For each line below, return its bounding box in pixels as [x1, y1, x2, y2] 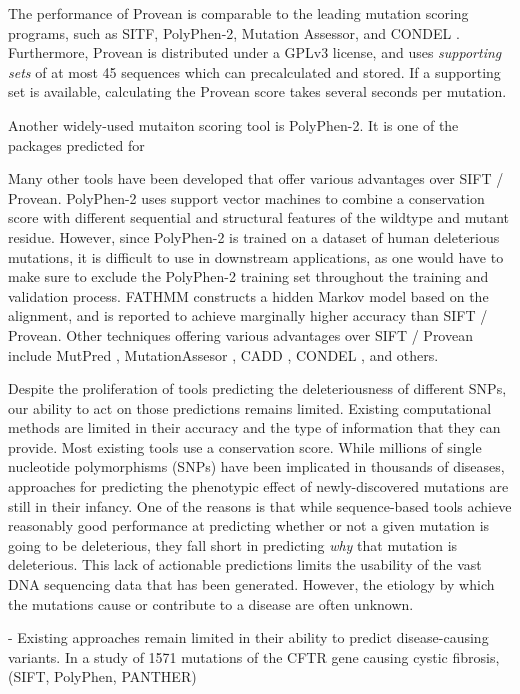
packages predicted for [8, 134, 145, 155]
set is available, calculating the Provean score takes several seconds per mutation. [8, 81, 507, 102]
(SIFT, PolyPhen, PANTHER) [8, 666, 197, 687]
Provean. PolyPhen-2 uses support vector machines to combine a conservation [8, 187, 485, 208]
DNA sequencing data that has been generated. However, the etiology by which [8, 574, 495, 595]
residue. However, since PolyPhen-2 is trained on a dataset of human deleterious [8, 226, 500, 247]
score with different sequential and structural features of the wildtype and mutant [8, 207, 510, 228]
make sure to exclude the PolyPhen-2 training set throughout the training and [8, 266, 489, 287]
